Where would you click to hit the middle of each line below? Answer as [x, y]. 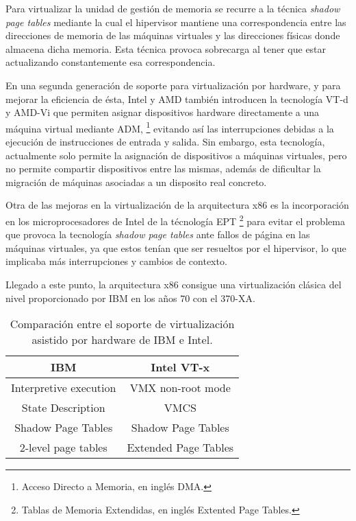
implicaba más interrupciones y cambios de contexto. [116, 261]
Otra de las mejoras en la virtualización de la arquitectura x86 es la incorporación [177, 205]
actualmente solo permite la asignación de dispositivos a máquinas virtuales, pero [176, 155]
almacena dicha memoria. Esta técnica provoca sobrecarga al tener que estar [166, 48]
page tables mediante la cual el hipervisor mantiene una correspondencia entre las [176, 22]
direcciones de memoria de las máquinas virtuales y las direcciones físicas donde [173, 35]
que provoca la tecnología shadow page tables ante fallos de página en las [158, 234]
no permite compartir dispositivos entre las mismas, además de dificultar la [163, 169]
